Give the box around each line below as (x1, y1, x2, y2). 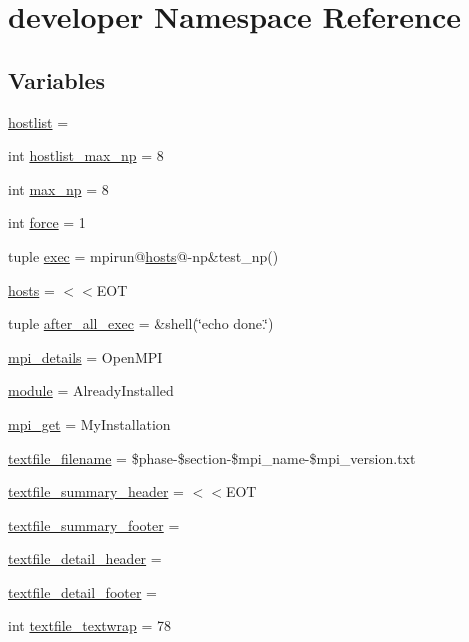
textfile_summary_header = (8, 481, 184, 502)
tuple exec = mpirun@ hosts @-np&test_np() (8, 245, 279, 266)
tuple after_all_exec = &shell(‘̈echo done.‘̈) (8, 313, 274, 334)
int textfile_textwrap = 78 (8, 615, 172, 636)
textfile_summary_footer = (8, 514, 180, 535)
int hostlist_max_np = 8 (8, 145, 164, 166)
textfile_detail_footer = (8, 581, 158, 602)
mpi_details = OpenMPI (8, 346, 163, 367)
